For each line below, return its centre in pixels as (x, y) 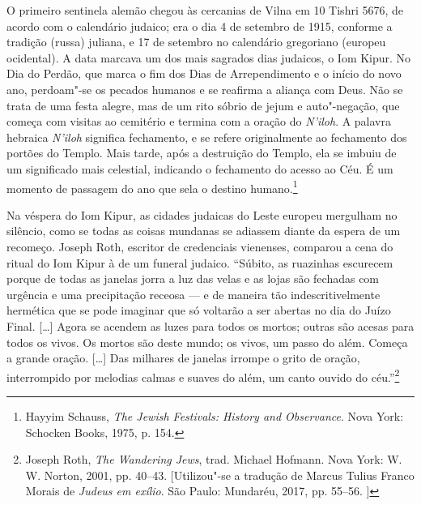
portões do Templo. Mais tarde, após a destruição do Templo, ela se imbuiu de (202, 153)
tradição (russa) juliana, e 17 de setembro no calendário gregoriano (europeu (196, 42)
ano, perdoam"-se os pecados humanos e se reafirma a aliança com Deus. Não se (205, 89)
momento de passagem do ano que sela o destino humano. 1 (152, 186)
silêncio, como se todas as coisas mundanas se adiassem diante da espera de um (204, 231)
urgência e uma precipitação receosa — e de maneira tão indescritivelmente (193, 294)
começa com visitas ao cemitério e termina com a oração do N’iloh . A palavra (199, 121)
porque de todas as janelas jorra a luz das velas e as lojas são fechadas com (193, 278)
